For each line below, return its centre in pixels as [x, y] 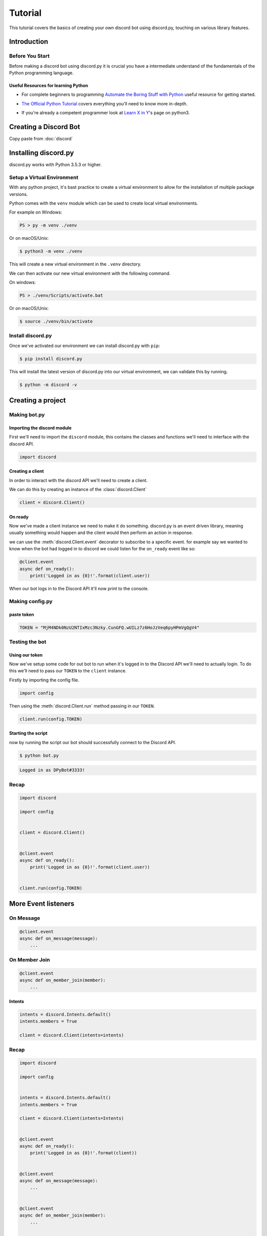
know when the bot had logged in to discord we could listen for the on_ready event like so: [102, 549]
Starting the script [28, 733]
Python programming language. [41, 73]
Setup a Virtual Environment [44, 177]
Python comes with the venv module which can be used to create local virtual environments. [104, 203]
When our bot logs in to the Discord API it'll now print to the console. [79, 588]
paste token [22, 614]
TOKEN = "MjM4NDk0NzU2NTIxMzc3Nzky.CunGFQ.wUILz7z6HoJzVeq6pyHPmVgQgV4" [110, 627]
